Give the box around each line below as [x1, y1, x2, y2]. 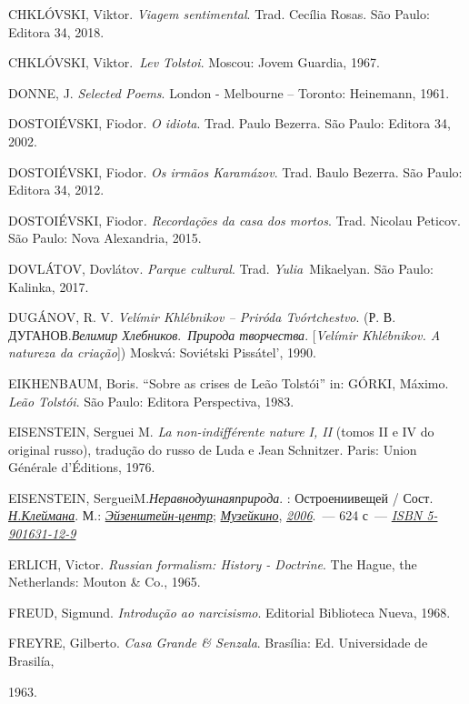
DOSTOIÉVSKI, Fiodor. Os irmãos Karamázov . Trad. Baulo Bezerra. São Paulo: [8, 162, 463, 181]
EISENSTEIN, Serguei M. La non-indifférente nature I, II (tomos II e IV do [8, 422, 434, 441]
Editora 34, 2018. [8, 22, 105, 41]
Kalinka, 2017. [8, 277, 89, 296]
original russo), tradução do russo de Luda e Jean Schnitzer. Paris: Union [8, 439, 417, 458]
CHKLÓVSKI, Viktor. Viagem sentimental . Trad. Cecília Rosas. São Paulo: [8, 5, 430, 23]
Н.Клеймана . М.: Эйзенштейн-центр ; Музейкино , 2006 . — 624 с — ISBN [8, 506, 423, 525]
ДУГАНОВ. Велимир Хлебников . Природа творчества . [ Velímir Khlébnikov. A [8, 325, 441, 344]
